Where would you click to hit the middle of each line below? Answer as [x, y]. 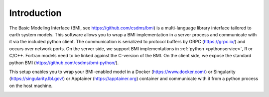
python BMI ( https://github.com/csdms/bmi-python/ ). [64, 63]
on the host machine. [31, 86]
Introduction [35, 13]
